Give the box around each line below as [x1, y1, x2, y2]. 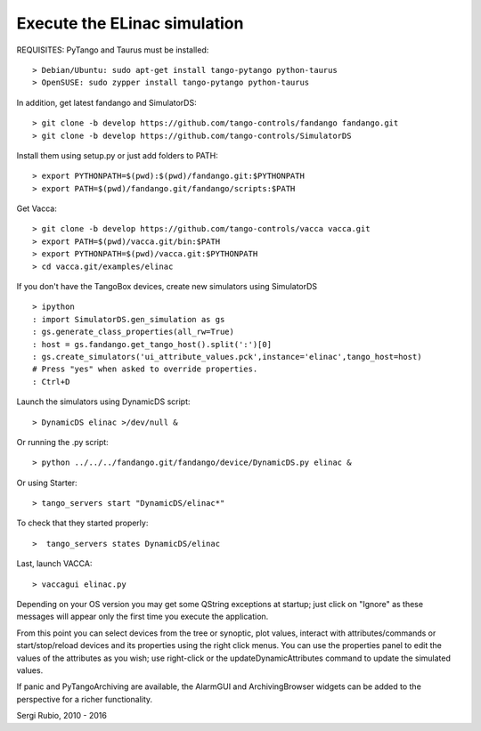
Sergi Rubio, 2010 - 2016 [16, 711, 107, 721]
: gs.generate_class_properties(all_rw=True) [32, 327, 235, 337]
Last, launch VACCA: [16, 558, 93, 569]
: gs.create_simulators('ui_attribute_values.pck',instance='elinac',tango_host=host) [32, 352, 422, 361]
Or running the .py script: [16, 436, 109, 447]
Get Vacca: [16, 203, 57, 214]
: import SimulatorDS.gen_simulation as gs [32, 314, 225, 324]
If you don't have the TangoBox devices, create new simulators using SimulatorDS [16, 281, 318, 292]
